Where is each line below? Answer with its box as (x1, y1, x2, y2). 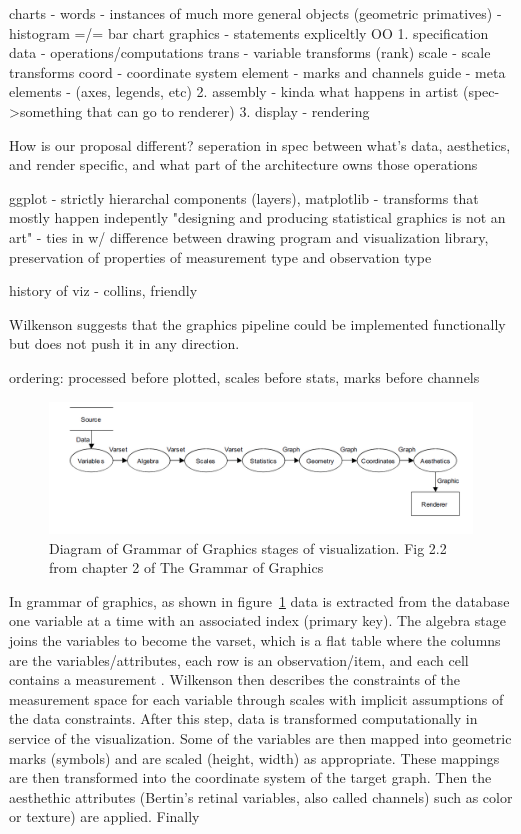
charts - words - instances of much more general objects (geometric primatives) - (9, 3, 502, 23)
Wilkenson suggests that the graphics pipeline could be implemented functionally (9, 313, 506, 334)
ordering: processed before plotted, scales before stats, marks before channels (9, 366, 480, 387)
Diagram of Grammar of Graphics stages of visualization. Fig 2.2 (49, 537, 447, 558)
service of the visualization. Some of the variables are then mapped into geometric (9, 727, 512, 748)
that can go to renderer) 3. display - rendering (86, 100, 370, 121)
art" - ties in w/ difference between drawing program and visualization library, (9, 226, 489, 247)
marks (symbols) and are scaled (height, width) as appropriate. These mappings (9, 747, 500, 768)
